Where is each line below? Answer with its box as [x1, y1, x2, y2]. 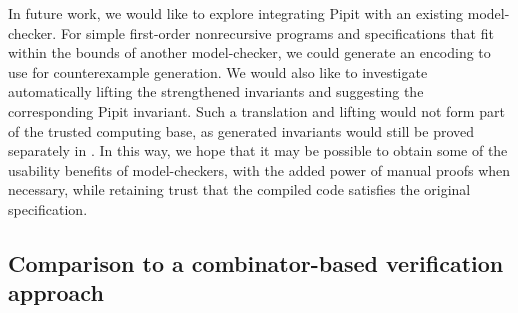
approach [8, 277, 104, 308]
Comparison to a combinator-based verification [8, 247, 504, 278]
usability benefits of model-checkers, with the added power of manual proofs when [8, 159, 511, 180]
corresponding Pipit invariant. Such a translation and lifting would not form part [8, 100, 505, 121]
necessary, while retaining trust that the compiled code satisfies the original [8, 179, 471, 200]
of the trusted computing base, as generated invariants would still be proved [8, 120, 475, 141]
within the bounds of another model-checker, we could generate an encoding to [8, 42, 491, 63]
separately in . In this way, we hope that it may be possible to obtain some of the [8, 140, 508, 161]
